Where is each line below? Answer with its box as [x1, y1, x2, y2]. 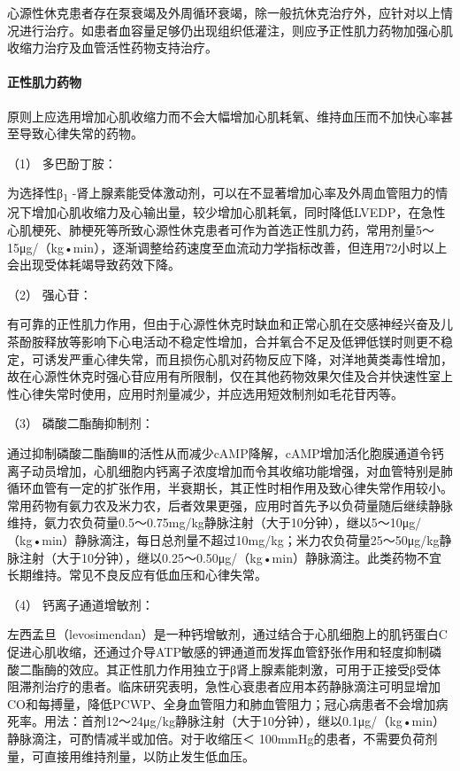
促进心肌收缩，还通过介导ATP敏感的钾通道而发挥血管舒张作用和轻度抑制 [7, 642, 429, 660]
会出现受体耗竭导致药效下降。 [7, 255, 180, 274]
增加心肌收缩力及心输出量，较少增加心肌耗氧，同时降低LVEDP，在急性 [31, 203, 446, 222]
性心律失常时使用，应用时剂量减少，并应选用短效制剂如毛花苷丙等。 [7, 384, 403, 402]
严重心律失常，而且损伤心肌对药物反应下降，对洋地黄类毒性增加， [68, 349, 453, 368]
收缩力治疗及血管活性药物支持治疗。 [7, 38, 218, 57]
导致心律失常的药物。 [19, 124, 143, 143]
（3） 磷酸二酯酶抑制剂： [7, 414, 154, 432]
